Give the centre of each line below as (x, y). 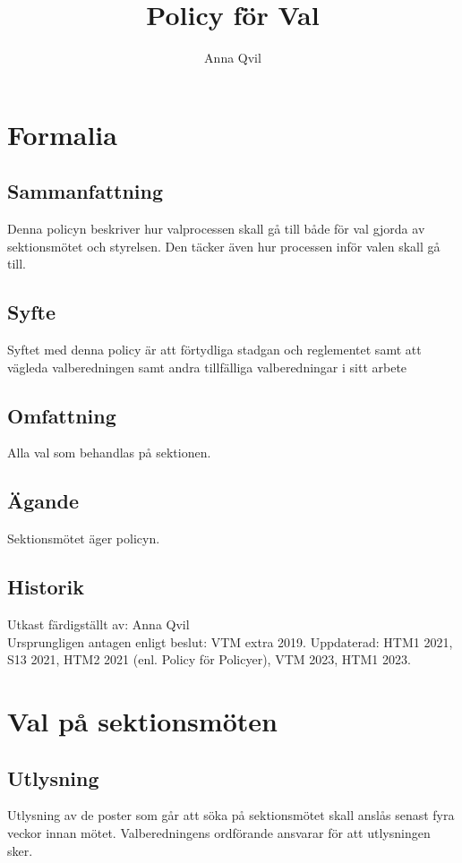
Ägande (43, 501)
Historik (46, 587)
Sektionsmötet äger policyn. (84, 538)
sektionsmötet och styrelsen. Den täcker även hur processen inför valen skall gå (224, 246)
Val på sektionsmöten (142, 721)
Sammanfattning (86, 191)
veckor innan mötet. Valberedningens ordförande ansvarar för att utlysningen (219, 833)
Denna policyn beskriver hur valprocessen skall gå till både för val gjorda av (216, 229)
